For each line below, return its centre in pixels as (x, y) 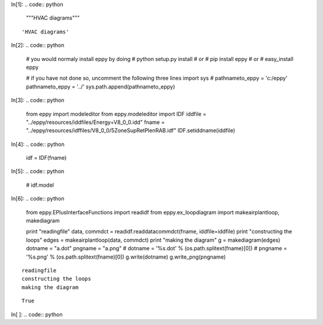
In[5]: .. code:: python (38, 171)
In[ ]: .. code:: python (37, 314)
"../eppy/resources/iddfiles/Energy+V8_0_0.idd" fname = (95, 122)
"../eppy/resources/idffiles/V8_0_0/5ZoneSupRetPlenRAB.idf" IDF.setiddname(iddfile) (131, 130)
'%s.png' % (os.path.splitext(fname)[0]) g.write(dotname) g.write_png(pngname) (126, 257)
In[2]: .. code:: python (38, 45)
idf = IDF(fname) (46, 158)
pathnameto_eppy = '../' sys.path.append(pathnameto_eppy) (101, 86)
